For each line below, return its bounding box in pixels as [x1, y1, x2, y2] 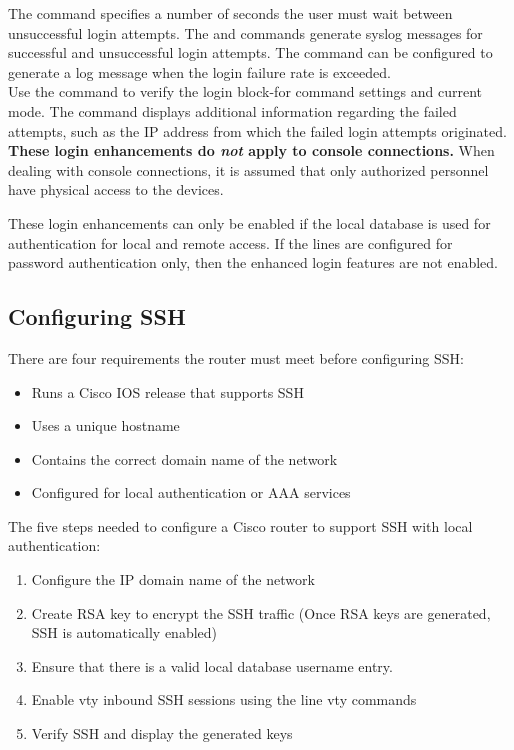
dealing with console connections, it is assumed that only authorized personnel [8, 159, 489, 180]
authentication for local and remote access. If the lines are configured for [8, 232, 453, 253]
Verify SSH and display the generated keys [31, 723, 293, 744]
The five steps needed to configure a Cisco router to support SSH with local [8, 515, 473, 536]
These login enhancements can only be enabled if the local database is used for [8, 212, 491, 233]
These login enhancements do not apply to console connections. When [8, 140, 495, 161]
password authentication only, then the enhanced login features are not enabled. [8, 252, 498, 273]
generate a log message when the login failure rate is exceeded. [8, 61, 391, 82]
